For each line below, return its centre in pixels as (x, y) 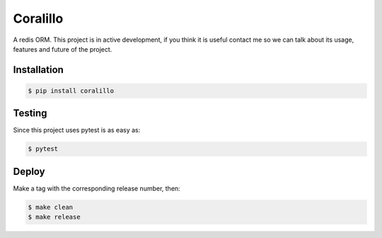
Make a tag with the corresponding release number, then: (97, 188)
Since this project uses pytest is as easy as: (77, 130)
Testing (30, 113)
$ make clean (51, 207)
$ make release (54, 217)
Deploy (29, 171)
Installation (38, 70)
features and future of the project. (63, 49)
